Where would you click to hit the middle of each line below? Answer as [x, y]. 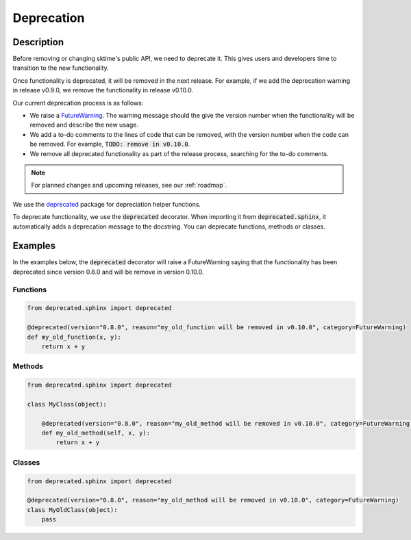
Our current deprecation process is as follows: [78, 103]
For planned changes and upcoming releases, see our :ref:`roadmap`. [129, 185]
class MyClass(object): [67, 404]
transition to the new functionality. [61, 68]
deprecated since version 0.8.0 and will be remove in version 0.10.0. [108, 272]
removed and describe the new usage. [84, 125]
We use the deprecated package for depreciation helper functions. [107, 204]
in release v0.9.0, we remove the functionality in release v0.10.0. [103, 90]
